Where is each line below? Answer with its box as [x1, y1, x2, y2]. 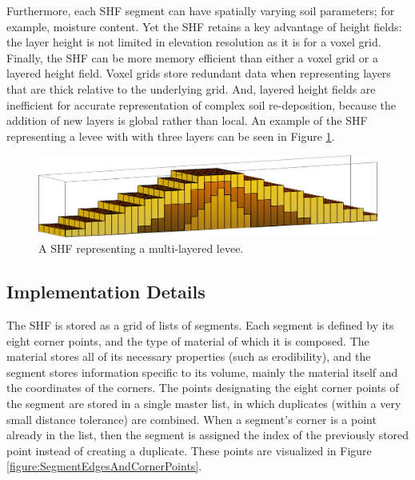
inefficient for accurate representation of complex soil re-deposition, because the [6, 96, 396, 113]
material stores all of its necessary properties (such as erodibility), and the [6, 348, 371, 365]
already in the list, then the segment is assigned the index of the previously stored [6, 426, 409, 443]
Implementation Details [6, 279, 206, 304]
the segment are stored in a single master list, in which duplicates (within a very [6, 394, 401, 411]
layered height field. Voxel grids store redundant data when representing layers [6, 65, 391, 82]
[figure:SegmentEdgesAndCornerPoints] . [6, 458, 202, 474]
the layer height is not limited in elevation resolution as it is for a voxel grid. [6, 34, 381, 50]
